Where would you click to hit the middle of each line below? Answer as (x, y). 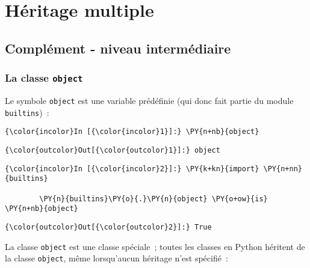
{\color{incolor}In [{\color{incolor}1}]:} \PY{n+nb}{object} (132, 132)
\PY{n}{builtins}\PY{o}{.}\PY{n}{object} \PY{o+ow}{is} (153, 199)
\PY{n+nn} (283, 169)
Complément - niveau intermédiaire (118, 48)
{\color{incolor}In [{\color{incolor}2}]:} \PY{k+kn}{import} (132, 169)
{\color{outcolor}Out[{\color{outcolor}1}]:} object (113, 150)
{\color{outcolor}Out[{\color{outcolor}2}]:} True (108, 227)
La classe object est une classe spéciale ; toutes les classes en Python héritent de (155, 246)
